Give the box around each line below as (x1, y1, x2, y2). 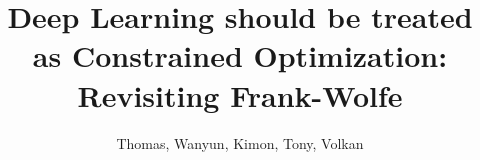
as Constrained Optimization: (32, 35, 448, 76)
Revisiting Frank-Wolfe (77, 74, 403, 115)
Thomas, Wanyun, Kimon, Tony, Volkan (116, 132, 364, 153)
